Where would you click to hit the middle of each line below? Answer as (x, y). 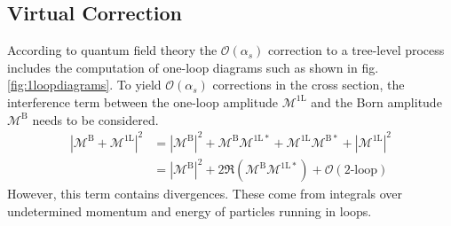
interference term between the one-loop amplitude (142, 101)
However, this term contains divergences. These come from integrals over (205, 194)
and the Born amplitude (376, 101)
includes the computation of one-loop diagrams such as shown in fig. (193, 67)
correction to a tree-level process (356, 50)
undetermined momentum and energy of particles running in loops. (190, 210)
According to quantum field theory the (112, 50)
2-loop (361, 171)
